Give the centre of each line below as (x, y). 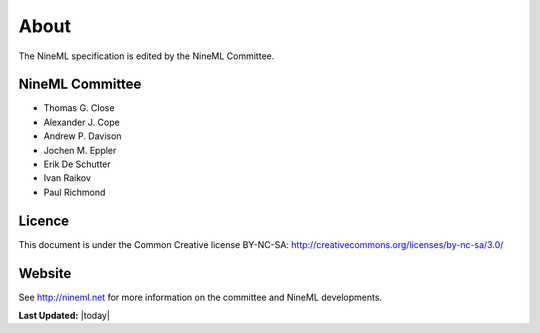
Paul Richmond (74, 192)
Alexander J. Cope (81, 122)
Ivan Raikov (67, 178)
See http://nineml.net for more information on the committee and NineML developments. (200, 297)
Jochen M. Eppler (80, 150)
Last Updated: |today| (64, 315)
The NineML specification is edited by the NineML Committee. (146, 56)
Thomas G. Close (79, 108)
